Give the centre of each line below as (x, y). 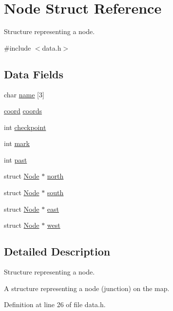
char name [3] (24, 94)
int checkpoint (25, 127)
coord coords (23, 111)
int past (16, 159)
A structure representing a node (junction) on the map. (87, 288)
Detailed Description (57, 251)
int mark (17, 143)
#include (18, 47)
